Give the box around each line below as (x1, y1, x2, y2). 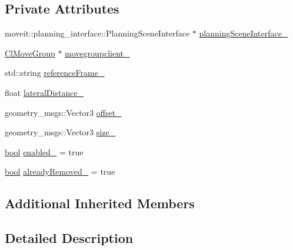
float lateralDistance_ (5, 86, 84, 98)
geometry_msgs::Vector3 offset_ (5, 106, 122, 118)
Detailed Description (5, 229, 134, 247)
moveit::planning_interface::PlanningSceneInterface (5, 27, 190, 39)
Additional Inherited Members (5, 194, 195, 212)
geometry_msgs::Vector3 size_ (5, 126, 116, 138)
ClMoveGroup (5, 46, 55, 59)
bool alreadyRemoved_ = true (5, 165, 115, 178)
